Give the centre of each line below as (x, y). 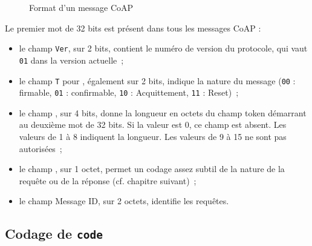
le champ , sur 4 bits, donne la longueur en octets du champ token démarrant (163, 112)
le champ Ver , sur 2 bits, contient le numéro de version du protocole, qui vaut (163, 48)
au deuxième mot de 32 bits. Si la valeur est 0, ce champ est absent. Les (153, 125)
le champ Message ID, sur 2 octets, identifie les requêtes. (124, 201)
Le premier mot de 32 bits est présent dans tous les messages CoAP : (133, 28)
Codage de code (54, 234)
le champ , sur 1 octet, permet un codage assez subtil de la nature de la (152, 169)
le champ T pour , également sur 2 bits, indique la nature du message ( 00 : (157, 80)
